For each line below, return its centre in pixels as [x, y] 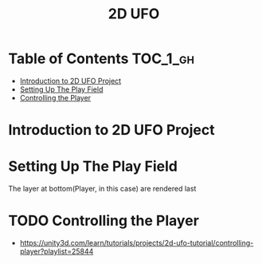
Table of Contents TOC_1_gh [102, 59]
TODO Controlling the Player [104, 221]
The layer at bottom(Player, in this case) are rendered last [102, 189]
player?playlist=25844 [57, 251]
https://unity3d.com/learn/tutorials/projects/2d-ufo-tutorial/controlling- [137, 243]
